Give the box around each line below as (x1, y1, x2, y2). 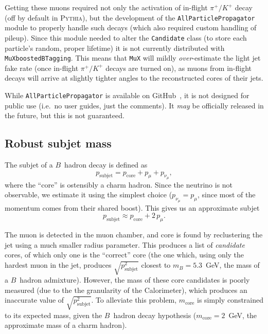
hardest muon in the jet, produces (5, 259, 112, 270)
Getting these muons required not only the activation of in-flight (5, 2, 208, 12)
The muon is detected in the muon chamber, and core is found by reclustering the (5, 229, 263, 239)
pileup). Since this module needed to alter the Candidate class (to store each (5, 32, 247, 43)
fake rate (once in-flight (5, 62, 79, 73)
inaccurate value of (5, 294, 64, 305)
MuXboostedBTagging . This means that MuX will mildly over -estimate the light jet (5, 52, 261, 63)
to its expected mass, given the (5, 309, 102, 320)
